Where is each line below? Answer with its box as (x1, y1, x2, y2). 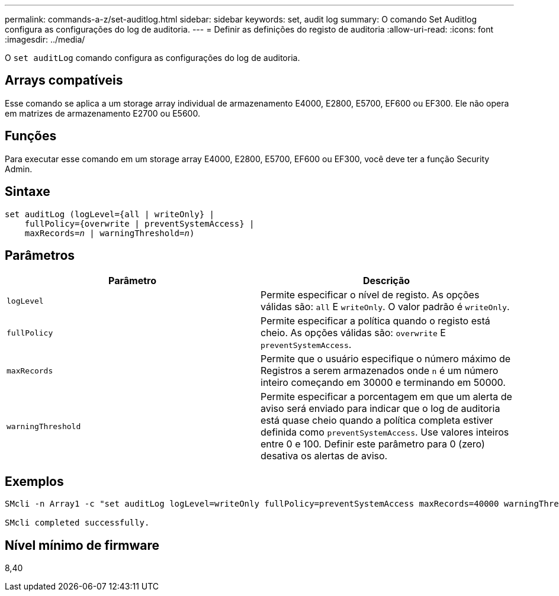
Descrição (362, 275, 410, 287)
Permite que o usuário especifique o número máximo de (261, 353, 511, 365)
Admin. (5, 163, 33, 174)
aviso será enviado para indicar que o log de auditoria (261, 402, 500, 415)
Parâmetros (5, 247, 75, 263)
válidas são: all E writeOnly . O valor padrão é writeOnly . (261, 301, 510, 313)
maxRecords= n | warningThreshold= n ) (24, 228, 195, 238)
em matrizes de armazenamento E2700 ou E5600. (5, 108, 200, 118)
